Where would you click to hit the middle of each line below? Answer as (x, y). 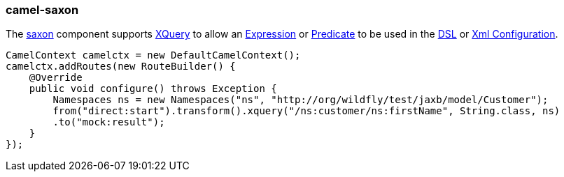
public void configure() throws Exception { (153, 89)
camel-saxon (42, 10)
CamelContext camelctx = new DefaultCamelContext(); (153, 55)
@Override (56, 78)
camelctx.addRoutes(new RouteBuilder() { (121, 67)
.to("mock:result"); (109, 122)
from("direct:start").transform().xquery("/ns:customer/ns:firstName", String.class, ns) (306, 111)
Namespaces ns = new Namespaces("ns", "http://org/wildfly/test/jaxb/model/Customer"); (301, 100)
